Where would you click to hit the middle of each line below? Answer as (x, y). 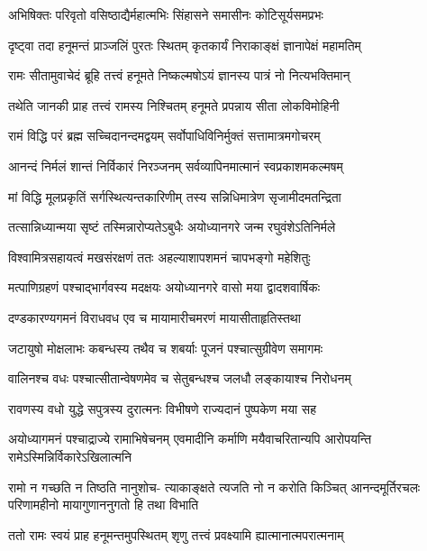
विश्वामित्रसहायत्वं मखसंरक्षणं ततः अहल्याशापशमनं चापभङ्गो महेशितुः (159, 257)
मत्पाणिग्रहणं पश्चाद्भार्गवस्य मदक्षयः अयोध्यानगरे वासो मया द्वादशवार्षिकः (164, 287)
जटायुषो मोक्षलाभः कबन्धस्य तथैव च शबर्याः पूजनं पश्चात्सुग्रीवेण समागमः (166, 348)
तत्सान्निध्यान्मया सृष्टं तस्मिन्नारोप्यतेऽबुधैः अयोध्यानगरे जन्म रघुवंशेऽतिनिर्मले (172, 227)
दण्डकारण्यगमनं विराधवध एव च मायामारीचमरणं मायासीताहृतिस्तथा (154, 317)
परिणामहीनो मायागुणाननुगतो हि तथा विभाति (104, 505)
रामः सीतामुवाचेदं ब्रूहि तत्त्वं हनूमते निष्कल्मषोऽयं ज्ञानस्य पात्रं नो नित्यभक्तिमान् (179, 75)
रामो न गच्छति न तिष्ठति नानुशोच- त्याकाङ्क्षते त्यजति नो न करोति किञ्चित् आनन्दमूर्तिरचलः (214, 487)
